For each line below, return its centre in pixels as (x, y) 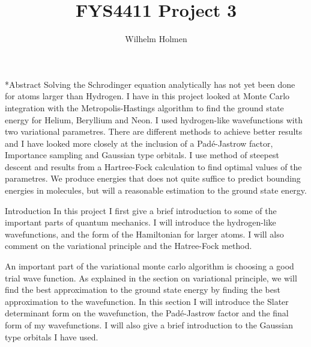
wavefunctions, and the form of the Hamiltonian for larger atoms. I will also (144, 234)
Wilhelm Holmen (156, 39)
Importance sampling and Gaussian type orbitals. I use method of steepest (142, 155)
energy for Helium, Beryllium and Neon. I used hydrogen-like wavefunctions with (154, 119)
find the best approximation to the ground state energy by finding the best (143, 290)
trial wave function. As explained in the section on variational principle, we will (151, 278)
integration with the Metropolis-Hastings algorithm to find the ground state (144, 107)
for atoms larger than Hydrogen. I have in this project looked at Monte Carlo (147, 96)
